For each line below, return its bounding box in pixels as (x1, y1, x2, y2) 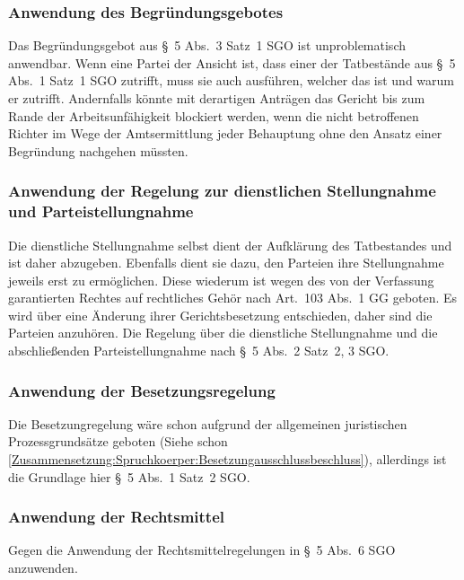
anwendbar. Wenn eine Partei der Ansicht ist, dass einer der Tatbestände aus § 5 (8, 53, 456, 72)
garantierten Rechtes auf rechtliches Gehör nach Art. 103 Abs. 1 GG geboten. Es (8, 288, 458, 307)
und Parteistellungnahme (8, 200, 194, 223)
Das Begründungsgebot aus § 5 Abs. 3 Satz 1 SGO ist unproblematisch (8, 36, 406, 55)
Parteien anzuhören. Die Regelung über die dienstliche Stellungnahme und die (8, 323, 438, 342)
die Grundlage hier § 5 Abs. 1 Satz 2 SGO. (8, 467, 250, 486)
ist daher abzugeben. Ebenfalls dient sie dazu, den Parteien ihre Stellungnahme (8, 253, 444, 272)
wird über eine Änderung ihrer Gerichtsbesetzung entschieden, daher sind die (8, 305, 433, 324)
